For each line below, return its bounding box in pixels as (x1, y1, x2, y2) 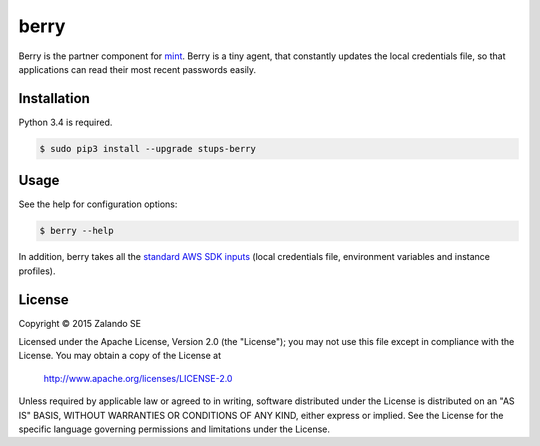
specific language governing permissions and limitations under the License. (18, 423, 330, 435)
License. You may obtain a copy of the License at (18, 350, 222, 362)
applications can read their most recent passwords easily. (18, 63, 257, 75)
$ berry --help (39, 225, 114, 237)
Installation (18, 90, 90, 107)
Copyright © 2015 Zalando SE (18, 317, 142, 329)
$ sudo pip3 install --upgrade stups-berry (39, 143, 257, 154)
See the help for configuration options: (18, 198, 178, 210)
